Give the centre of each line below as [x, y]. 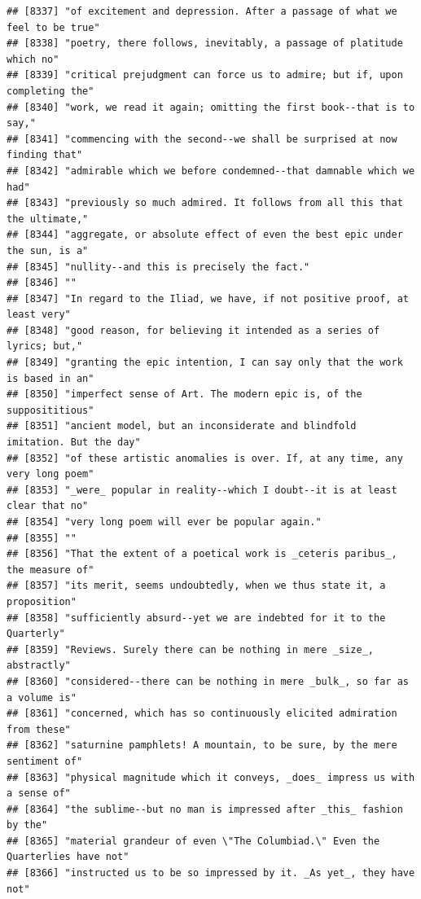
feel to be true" [53, 27]
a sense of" [39, 794]
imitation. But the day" [74, 443]
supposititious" [50, 410]
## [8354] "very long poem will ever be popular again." [164, 522]
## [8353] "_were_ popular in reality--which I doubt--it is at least [202, 490]
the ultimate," [48, 219]
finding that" [45, 155]
